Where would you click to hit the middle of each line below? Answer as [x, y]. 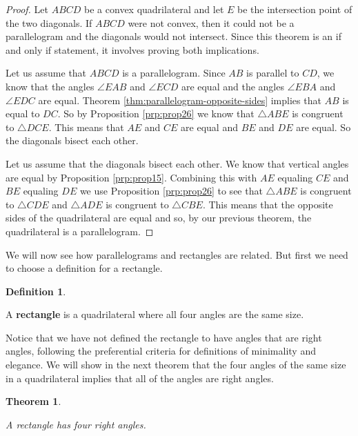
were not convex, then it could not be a [211, 22]
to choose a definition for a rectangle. [84, 268]
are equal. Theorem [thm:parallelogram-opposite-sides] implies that [180, 100]
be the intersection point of [295, 9]
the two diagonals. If [49, 22]
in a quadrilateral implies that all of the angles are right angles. [140, 378]
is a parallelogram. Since [174, 73]
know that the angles [50, 86]
